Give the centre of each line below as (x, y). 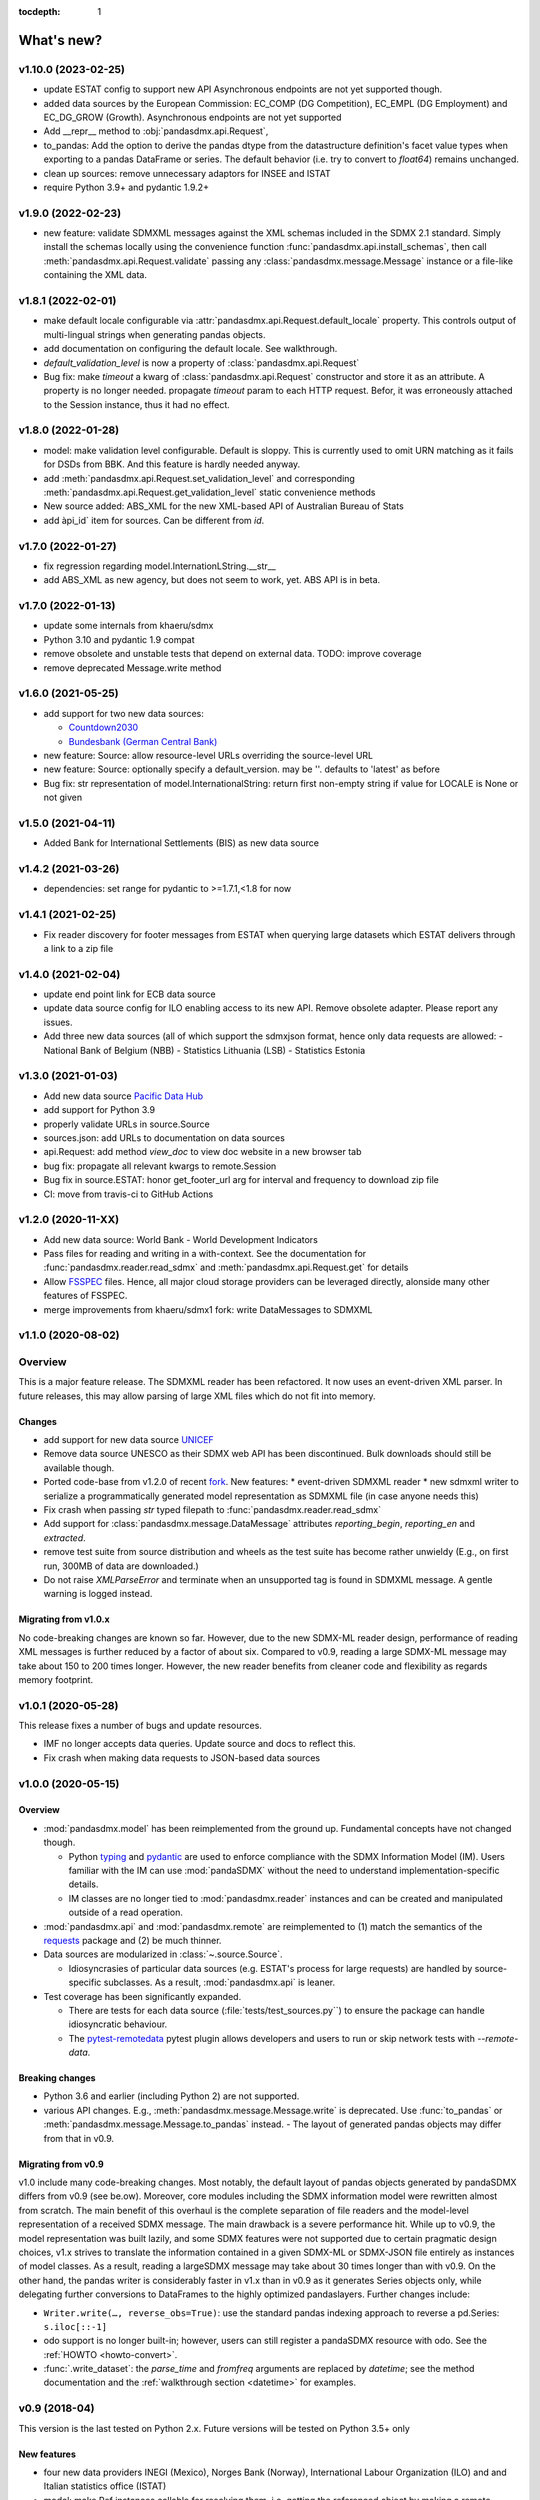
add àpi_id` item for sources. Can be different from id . (154, 520)
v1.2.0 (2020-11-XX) (69, 1220)
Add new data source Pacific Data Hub (123, 1096)
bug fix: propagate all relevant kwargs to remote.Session (160, 1166)
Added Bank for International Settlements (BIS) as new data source (181, 843)
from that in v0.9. (79, 2138)
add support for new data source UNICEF (128, 1440)
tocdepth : (39, 11)
